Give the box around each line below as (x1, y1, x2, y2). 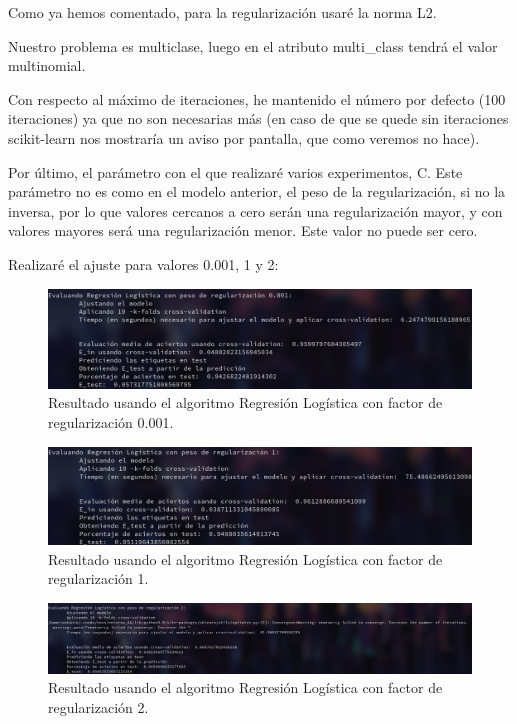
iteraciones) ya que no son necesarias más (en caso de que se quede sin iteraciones (8, 108, 509, 129)
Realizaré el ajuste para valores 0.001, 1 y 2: (8, 253, 279, 274)
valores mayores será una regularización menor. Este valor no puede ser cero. (8, 220, 478, 241)
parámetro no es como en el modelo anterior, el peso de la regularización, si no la (8, 181, 506, 202)
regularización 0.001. (48, 411, 174, 432)
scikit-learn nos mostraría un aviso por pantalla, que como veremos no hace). (8, 127, 480, 148)
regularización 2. (48, 696, 149, 717)
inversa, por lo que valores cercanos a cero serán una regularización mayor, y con (8, 200, 503, 221)
